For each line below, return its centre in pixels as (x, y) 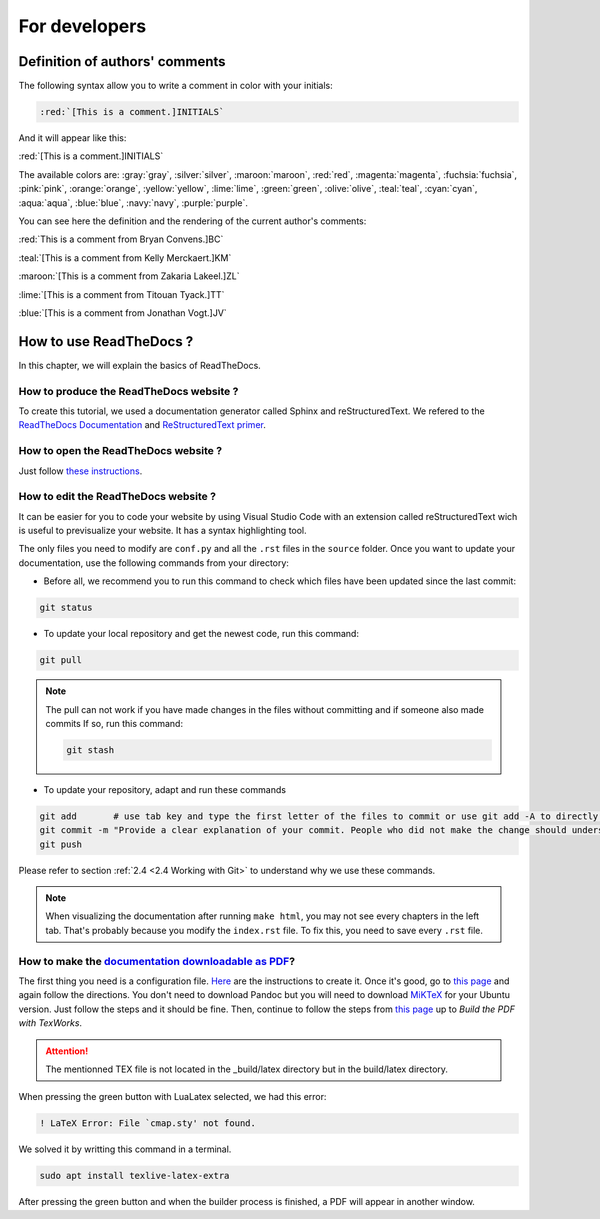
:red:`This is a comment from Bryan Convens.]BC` (121, 239)
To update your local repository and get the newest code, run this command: (201, 634)
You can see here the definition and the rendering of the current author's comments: (192, 221)
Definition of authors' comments (122, 61)
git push (61, 844)
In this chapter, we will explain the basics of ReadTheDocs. (140, 365)
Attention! (67, 1051)
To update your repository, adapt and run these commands (165, 789)
